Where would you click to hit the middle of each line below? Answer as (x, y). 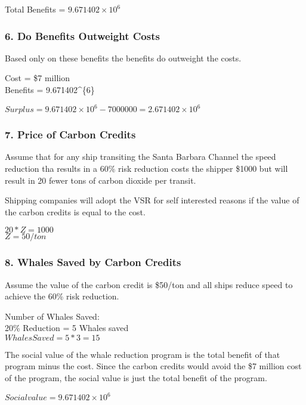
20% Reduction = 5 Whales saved (67, 328)
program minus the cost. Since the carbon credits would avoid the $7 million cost (153, 366)
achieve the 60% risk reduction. (62, 296)
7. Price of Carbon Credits (70, 135)
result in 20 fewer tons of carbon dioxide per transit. (101, 180)
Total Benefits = (35, 9)
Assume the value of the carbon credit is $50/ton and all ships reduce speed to (149, 284)
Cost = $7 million (37, 78)
